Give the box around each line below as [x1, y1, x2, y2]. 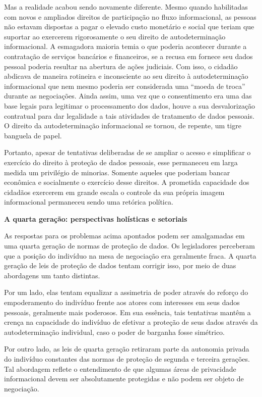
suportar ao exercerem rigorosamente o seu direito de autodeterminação [4, 31, 226, 41]
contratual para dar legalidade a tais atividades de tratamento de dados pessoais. [4, 110, 254, 121]
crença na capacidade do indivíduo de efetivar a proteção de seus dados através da [4, 317, 258, 327]
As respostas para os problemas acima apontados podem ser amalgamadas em [4, 230, 245, 241]
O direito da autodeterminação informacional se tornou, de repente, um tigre [4, 120, 241, 131]
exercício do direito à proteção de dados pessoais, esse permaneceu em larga [4, 157, 238, 167]
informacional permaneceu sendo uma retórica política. [4, 196, 173, 207]
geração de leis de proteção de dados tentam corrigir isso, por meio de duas [4, 260, 236, 271]
